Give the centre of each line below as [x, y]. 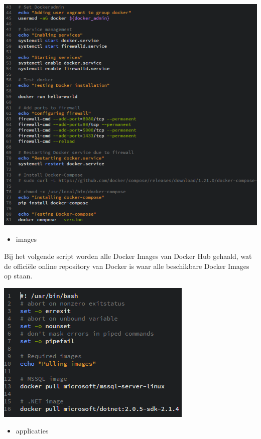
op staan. [18, 276]
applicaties [32, 431]
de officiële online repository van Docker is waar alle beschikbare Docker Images [127, 266]
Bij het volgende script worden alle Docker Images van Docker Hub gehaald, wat [128, 256]
